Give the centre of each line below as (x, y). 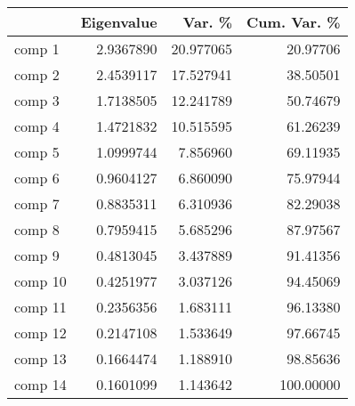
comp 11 (40, 307)
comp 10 (40, 281)
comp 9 (37, 255)
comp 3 (37, 100)
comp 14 (40, 384)
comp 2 (37, 74)
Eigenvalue (119, 22)
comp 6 (37, 178)
